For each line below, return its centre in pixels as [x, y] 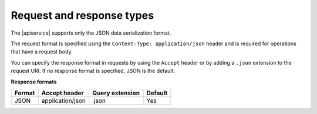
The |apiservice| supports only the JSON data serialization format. [91, 33]
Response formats [34, 82]
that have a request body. [42, 52]
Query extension [116, 93]
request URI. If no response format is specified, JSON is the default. [93, 71]
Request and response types [82, 15]
